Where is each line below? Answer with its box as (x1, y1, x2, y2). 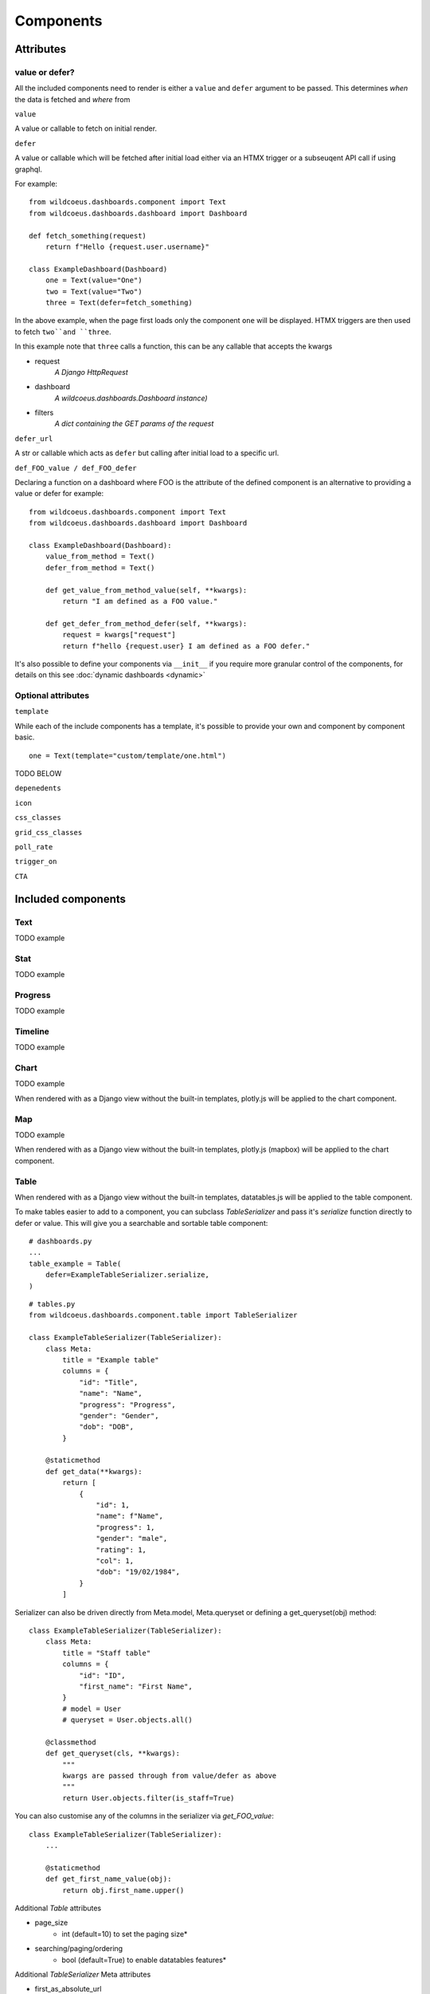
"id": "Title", (79, 1377, 139, 1387)
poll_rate (14, 842, 53, 851)
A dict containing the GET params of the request (54, 419, 214, 428)
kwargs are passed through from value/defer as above (62, 1771, 277, 1780)
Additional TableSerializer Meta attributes (14, 1969, 151, 1979)
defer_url (14, 434, 53, 443)
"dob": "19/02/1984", (96, 1567, 181, 1577)
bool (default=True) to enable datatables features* (61, 1955, 227, 1964)
